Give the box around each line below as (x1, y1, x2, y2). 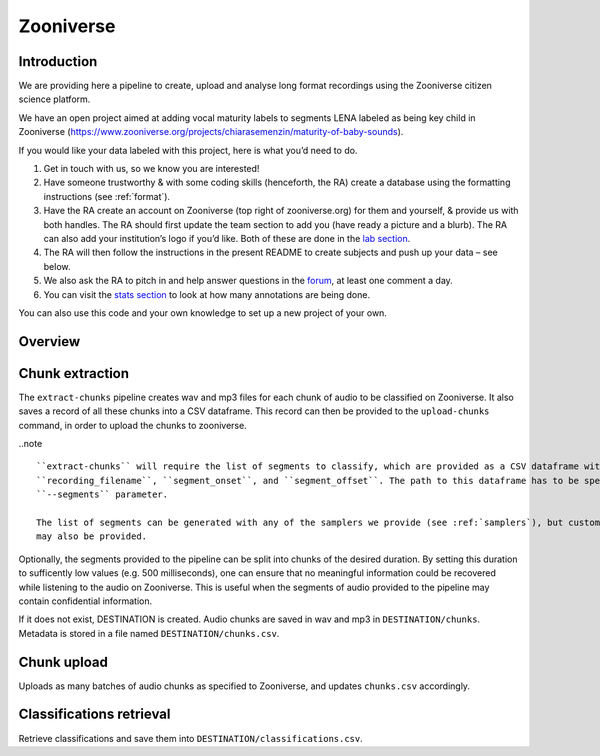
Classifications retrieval (18, 706, 171, 723)
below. (43, 260, 71, 272)
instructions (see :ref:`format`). (43, 190, 170, 202)
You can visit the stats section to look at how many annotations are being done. (43, 288, 370, 300)
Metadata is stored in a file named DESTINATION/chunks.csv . (18, 627, 280, 639)
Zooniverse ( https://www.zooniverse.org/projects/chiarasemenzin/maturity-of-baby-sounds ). (18, 126, 404, 138)
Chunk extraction (18, 365, 130, 382)
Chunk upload (18, 653, 109, 670)
